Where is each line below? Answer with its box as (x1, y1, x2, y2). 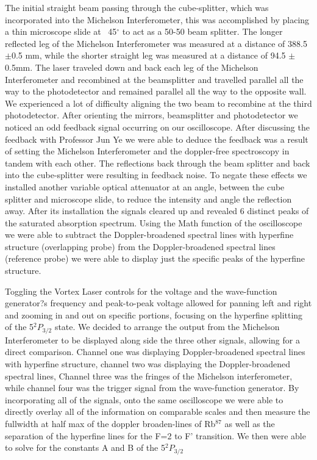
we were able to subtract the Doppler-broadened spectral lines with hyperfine (5, 228, 294, 241)
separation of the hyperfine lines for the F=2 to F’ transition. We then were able (5, 429, 306, 442)
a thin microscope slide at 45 (5, 25, 117, 38)
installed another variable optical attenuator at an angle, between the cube (5, 180, 285, 193)
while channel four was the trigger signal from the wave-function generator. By (5, 381, 299, 394)
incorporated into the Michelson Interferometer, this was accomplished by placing (5, 13, 310, 26)
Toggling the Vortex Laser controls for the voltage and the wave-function (5, 284, 277, 297)
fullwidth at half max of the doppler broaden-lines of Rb (5, 417, 216, 430)
